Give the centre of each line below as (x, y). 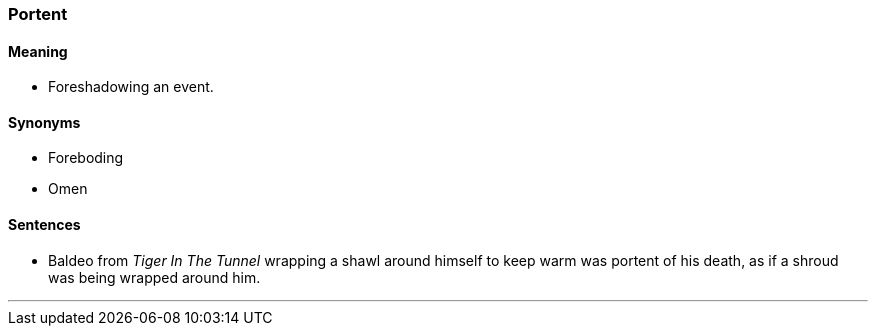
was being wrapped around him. (154, 277)
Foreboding (86, 158)
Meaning (38, 51)
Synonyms (44, 122)
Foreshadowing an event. (131, 87)
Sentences (44, 225)
